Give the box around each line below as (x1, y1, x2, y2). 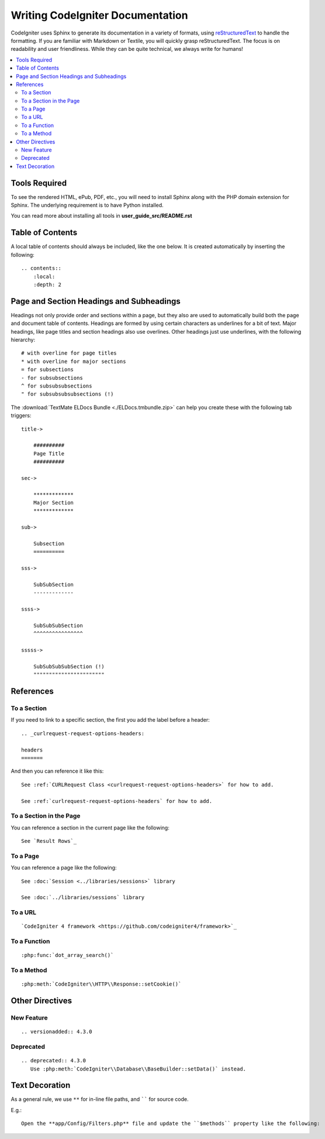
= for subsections (21, 366, 74, 373)
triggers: (11, 412, 32, 419)
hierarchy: (11, 337, 35, 344)
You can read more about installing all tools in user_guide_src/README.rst (11, 212, 192, 219)
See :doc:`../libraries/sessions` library (21, 894, 145, 901)
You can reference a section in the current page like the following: (11, 824, 170, 831)
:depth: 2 (33, 281, 61, 288)
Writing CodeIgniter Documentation (11, 9, 188, 22)
